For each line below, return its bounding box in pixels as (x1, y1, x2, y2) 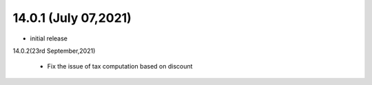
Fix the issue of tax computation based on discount (47, 62, 193, 71)
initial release (30, 34, 68, 42)
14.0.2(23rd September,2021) (12, 47, 96, 55)
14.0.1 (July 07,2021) (12, 10, 132, 25)
